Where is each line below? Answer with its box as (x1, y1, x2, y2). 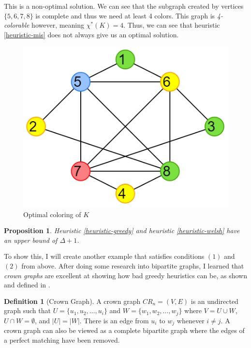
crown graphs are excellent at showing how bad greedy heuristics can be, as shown (4, 270, 247, 280)
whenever (177, 315, 205, 325)
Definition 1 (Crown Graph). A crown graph (4, 296, 141, 306)
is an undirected (191, 296, 238, 306)
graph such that (4, 305, 51, 316)
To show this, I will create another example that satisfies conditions (4, 251, 205, 261)
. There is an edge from (79, 315, 149, 325)
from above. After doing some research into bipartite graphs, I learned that (21, 261, 244, 271)
